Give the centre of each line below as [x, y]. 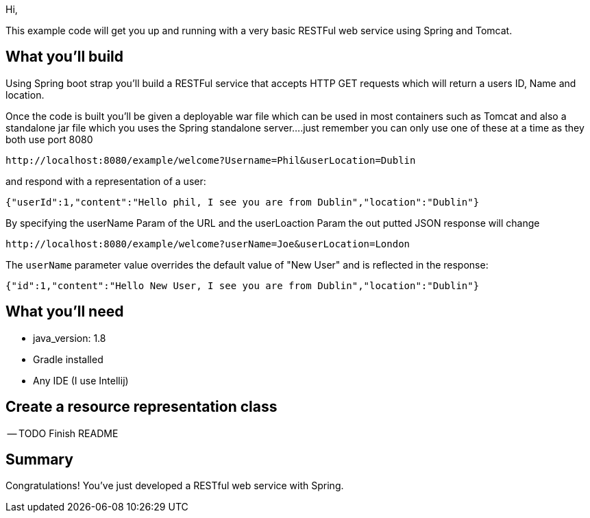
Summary [39, 459]
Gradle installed [68, 359]
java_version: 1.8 [70, 338]
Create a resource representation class [142, 407]
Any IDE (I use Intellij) [81, 380]
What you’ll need [65, 312]
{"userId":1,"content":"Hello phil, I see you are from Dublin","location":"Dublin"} [243, 202]
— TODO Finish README [63, 433]
